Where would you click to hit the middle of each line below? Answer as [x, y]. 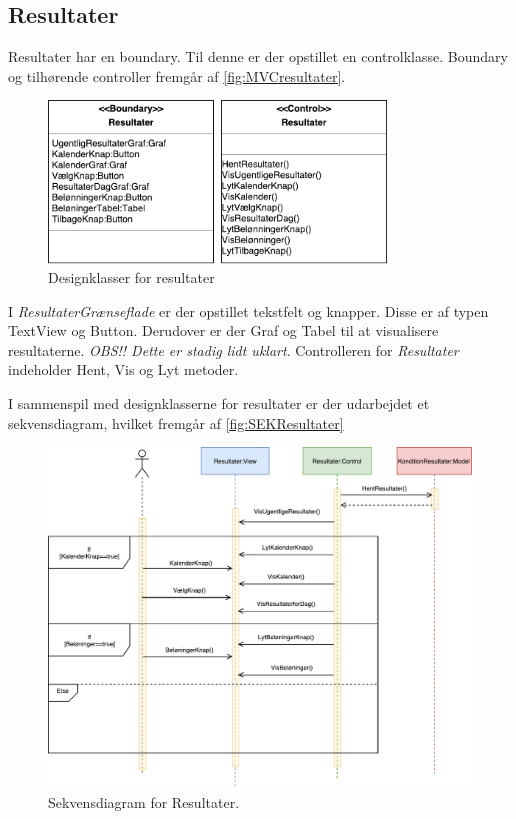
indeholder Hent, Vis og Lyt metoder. [123, 369]
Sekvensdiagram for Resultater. [144, 801]
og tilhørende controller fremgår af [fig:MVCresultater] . [177, 75]
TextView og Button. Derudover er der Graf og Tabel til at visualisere [223, 330]
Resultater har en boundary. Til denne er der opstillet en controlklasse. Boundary [258, 56]
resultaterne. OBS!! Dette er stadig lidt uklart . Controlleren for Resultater [233, 349]
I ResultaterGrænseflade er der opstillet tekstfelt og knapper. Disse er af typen [248, 310]
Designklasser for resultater [131, 277]
